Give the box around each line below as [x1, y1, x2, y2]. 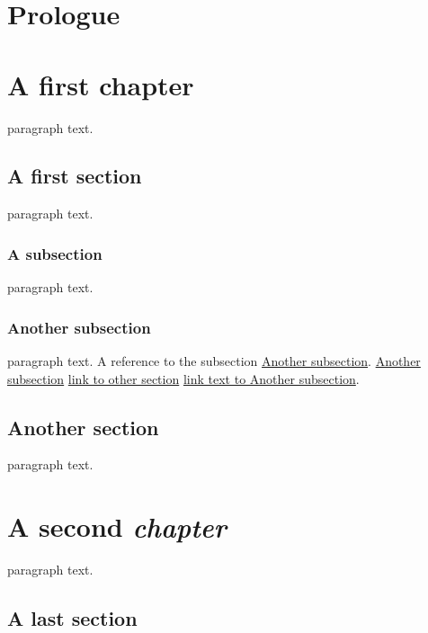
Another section [7, 413, 159, 441]
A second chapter [7, 508, 227, 546]
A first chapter [7, 66, 194, 103]
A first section [7, 162, 142, 190]
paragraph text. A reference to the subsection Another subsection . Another [7, 351, 421, 370]
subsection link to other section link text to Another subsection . [7, 369, 360, 388]
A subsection [7, 242, 103, 264]
